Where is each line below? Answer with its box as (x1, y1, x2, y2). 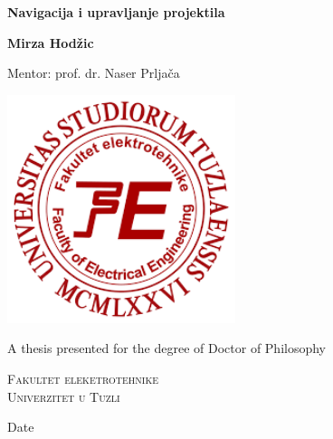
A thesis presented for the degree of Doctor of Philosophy (7, 339, 327, 358)
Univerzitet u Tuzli (7, 387, 120, 406)
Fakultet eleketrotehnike (7, 368, 159, 387)
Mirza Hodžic (7, 33, 94, 52)
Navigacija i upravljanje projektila (7, 3, 225, 21)
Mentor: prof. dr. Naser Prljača (7, 63, 180, 82)
